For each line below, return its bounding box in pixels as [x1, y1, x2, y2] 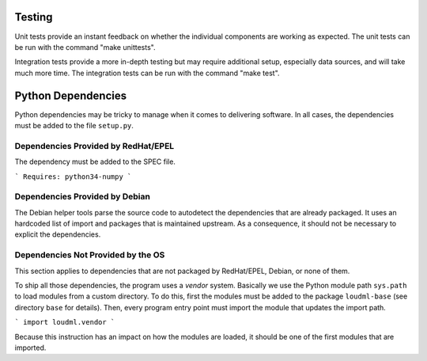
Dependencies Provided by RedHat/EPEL [14, 140, 175, 151]
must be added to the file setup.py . [14, 120, 134, 130]
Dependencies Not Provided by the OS [14, 249, 165, 260]
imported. [14, 343, 47, 352]
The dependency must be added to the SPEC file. [14, 157, 176, 166]
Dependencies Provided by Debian [14, 191, 150, 202]
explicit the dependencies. [14, 230, 101, 239]
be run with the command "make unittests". [14, 42, 156, 51]
